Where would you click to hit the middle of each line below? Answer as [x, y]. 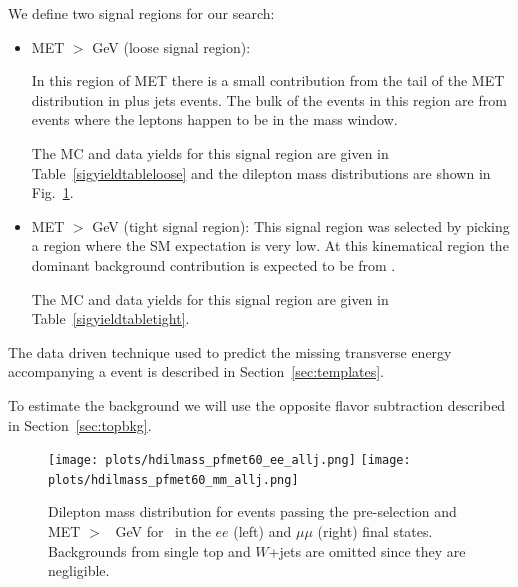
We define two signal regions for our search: [141, 13]
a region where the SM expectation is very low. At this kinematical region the [270, 245]
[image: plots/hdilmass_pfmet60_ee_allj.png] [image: [229, 460]
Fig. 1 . [52, 192]
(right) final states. [375, 531]
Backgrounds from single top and [149, 550]
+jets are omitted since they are [367, 550]
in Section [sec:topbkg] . [80, 424]
